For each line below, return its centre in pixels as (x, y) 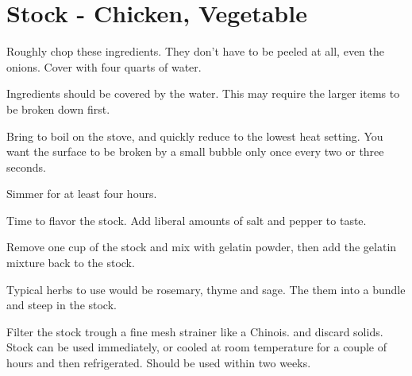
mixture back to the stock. (71, 263)
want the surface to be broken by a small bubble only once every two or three (195, 151)
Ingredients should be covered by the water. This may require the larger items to (203, 93)
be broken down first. (58, 109)
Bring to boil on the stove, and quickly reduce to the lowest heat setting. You (195, 136)
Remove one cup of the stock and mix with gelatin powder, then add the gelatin (202, 247)
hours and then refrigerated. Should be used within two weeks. (159, 363)
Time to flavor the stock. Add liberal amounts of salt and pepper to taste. (187, 220)
